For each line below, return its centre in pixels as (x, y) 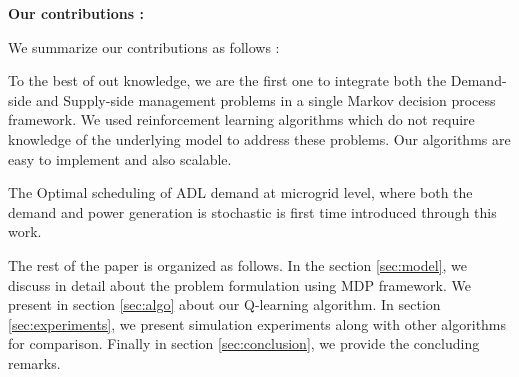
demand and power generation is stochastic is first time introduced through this (252, 211)
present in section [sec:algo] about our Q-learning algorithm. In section (224, 304)
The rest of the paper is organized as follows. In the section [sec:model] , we (238, 264)
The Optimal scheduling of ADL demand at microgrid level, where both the (240, 192)
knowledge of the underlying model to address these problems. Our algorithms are (259, 138)
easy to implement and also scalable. (120, 158)
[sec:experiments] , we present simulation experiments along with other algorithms (257, 323)
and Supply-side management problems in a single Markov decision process (266, 99)
